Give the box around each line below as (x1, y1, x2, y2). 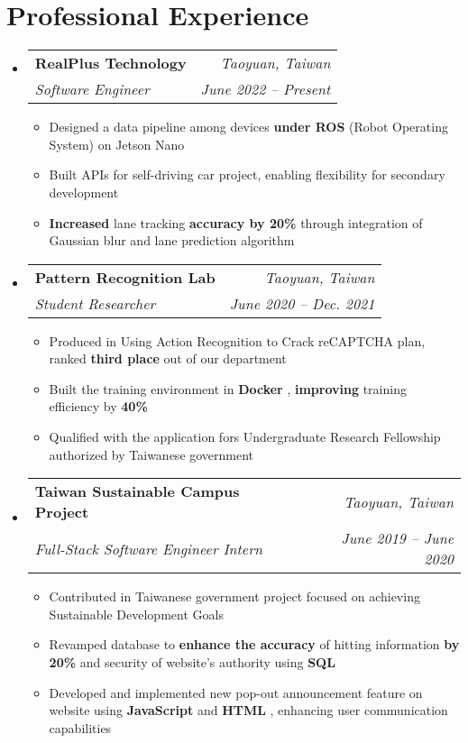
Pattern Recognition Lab (34, 266, 216, 288)
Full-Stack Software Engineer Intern (34, 537, 262, 559)
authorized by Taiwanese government (49, 445, 254, 463)
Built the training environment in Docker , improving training (49, 379, 407, 398)
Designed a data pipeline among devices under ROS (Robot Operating (49, 117, 448, 136)
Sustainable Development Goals (49, 604, 224, 623)
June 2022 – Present (200, 78, 331, 100)
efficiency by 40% (49, 397, 148, 416)
